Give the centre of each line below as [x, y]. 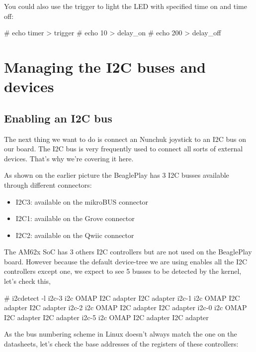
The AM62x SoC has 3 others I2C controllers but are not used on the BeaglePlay [128, 252]
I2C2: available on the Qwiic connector [75, 235]
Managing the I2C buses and [105, 66]
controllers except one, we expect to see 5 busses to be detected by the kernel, [123, 271]
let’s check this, [27, 281]
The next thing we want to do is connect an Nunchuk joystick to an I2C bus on [125, 139]
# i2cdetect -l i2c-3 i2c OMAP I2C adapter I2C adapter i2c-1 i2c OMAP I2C [122, 297]
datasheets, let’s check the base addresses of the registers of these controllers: [121, 344]
